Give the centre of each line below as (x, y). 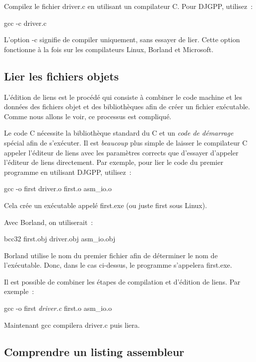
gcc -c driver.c (25, 23)
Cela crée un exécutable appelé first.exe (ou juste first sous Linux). (106, 205)
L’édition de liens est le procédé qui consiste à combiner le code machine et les (123, 97)
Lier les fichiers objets (62, 76)
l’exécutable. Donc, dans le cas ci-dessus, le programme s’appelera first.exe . (118, 265)
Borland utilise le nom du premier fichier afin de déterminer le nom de (111, 255)
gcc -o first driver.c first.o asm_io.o (58, 308)
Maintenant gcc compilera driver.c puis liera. (72, 325)
